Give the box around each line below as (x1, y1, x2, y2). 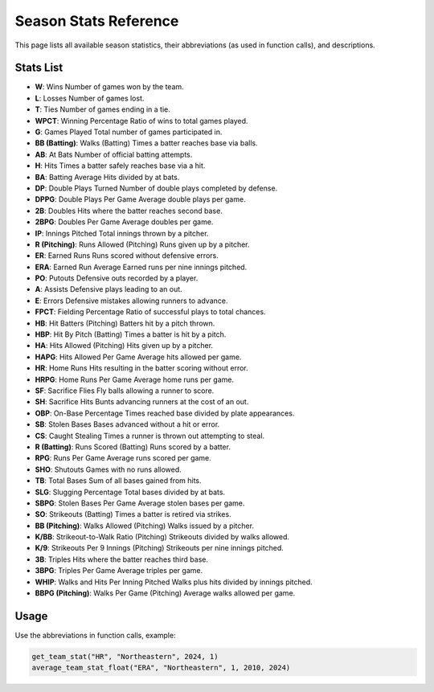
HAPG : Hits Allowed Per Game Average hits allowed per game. (35, 352, 242, 362)
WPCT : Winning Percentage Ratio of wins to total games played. (35, 116, 248, 125)
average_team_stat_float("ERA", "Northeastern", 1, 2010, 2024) (31, 663, 291, 673)
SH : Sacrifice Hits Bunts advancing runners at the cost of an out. (35, 397, 249, 407)
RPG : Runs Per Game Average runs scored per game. (35, 453, 212, 463)
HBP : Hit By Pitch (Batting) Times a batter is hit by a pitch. (35, 330, 227, 339)
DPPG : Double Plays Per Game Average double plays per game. (35, 194, 246, 204)
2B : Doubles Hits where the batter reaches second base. (35, 206, 223, 215)
